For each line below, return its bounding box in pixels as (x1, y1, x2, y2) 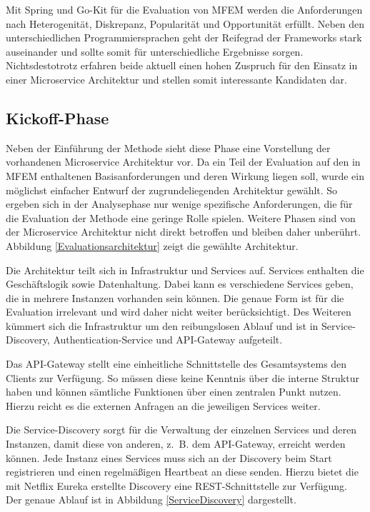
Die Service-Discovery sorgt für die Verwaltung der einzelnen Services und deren (6, 422, 356, 437)
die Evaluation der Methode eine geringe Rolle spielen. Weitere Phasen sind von (6, 210, 356, 225)
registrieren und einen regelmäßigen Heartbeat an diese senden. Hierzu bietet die (6, 464, 359, 479)
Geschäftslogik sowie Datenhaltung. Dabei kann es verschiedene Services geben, (6, 276, 354, 291)
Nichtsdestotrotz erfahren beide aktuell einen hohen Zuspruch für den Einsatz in (6, 58, 358, 73)
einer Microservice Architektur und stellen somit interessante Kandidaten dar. (6, 71, 347, 86)
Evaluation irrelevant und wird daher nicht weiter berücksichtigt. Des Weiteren (6, 304, 351, 319)
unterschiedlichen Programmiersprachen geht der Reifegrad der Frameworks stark (6, 30, 362, 45)
